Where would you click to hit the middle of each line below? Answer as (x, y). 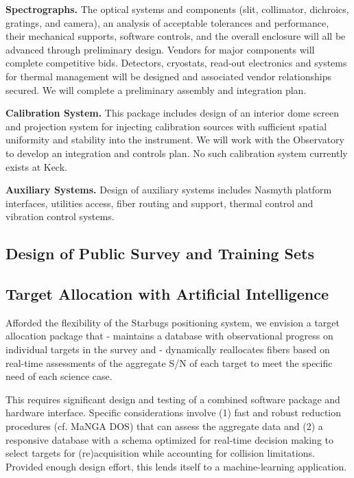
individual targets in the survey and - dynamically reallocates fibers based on (168, 349)
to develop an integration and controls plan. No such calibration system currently (177, 153)
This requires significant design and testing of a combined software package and (173, 399)
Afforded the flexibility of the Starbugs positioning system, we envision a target (173, 322)
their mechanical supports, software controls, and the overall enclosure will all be (176, 36)
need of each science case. (59, 376)
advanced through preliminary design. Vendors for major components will (160, 49)
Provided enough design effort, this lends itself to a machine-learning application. (176, 466)
